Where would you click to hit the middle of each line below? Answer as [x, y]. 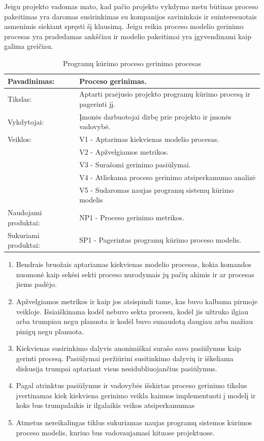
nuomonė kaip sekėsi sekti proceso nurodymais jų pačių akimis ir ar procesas [135, 274]
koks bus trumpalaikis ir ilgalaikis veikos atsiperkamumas [105, 405]
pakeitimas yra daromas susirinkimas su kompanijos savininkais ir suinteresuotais [130, 16]
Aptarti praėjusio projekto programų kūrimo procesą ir [165, 94]
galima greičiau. [29, 46]
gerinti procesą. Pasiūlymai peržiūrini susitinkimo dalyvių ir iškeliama [125, 358]
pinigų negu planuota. [50, 331]
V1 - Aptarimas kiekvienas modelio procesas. [149, 139]
